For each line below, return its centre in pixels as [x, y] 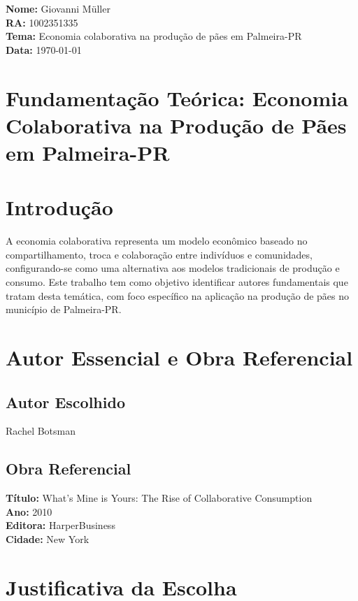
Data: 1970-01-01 [44, 49]
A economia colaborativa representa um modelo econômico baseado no [157, 241]
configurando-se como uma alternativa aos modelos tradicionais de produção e [173, 268]
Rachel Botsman [41, 431]
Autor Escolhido [65, 401]
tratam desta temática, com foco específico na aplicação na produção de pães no [178, 295]
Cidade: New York [48, 538]
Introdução [59, 207]
